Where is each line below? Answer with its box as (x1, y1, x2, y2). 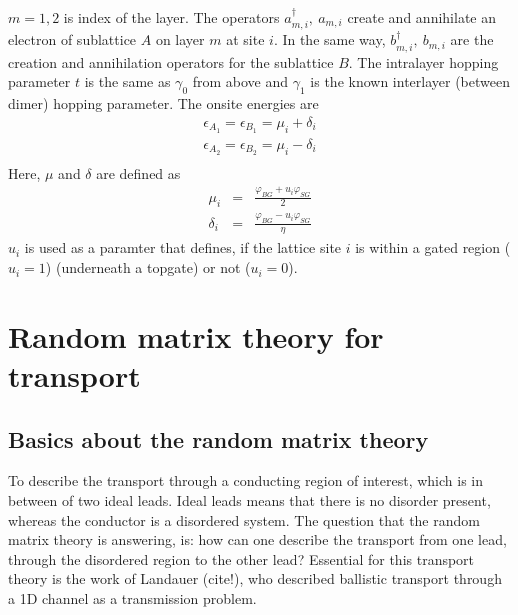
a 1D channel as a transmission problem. (8, 587, 257, 608)
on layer (155, 29, 205, 50)
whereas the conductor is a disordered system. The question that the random (8, 509, 480, 530)
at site (226, 29, 265, 50)
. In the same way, (273, 29, 386, 50)
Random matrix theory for (8, 315, 384, 356)
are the (450, 29, 494, 50)
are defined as (96, 162, 181, 183)
